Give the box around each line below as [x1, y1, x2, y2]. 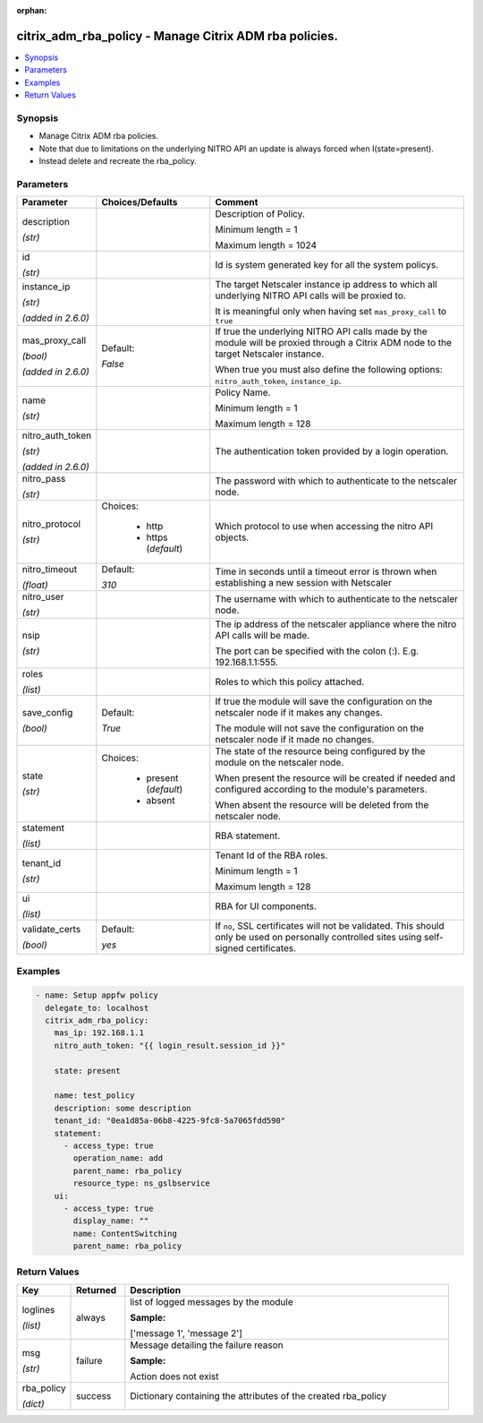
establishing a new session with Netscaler [215, 577, 393, 589]
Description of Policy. [215, 208, 306, 220]
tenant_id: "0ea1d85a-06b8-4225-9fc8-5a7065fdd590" [54, 1116, 286, 1126]
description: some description [54, 1102, 191, 1113]
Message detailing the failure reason [130, 1339, 284, 1351]
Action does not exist [130, 1370, 219, 1383]
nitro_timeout [21, 563, 78, 576]
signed [215, 942, 244, 955]
